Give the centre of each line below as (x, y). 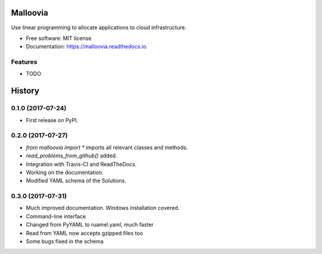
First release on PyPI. (52, 120)
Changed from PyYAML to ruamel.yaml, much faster (90, 225)
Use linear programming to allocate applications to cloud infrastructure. (99, 27)
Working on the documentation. (65, 172)
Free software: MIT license (59, 38)
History (25, 91)
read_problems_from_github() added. (72, 156)
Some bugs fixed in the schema (65, 241)
